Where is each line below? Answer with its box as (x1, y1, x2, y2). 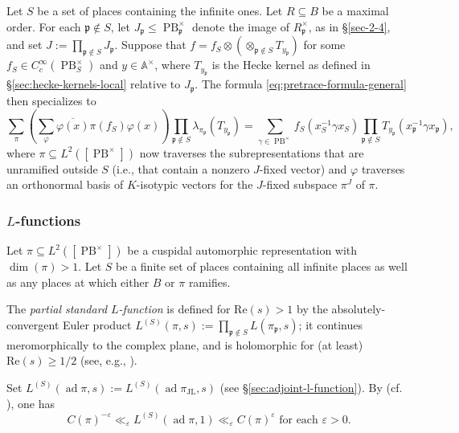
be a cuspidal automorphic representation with (127, 242, 358, 259)
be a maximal (322, 2, 389, 18)
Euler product (63, 317, 132, 333)
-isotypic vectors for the (136, 176, 253, 193)
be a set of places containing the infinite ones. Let (37, 2, 283, 18)
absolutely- (331, 300, 386, 317)
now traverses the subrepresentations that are (139, 144, 364, 161)
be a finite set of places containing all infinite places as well (116, 258, 408, 275)
